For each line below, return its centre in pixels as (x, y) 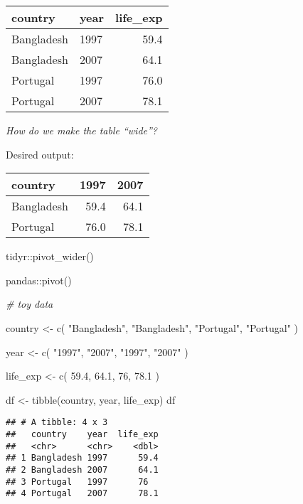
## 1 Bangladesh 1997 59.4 (82, 458)
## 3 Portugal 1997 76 (77, 482)
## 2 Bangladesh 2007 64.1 (82, 470)
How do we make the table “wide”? (82, 130)
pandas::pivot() (39, 280)
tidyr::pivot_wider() (50, 256)
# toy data (30, 304)
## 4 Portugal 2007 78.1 (82, 494)
